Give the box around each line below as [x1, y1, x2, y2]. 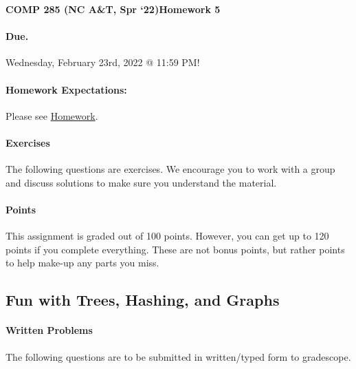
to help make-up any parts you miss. [5, 255, 159, 270]
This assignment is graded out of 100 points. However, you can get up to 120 [5, 229, 329, 243]
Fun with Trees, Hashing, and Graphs [5, 289, 280, 310]
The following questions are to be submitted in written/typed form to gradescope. [5, 349, 351, 363]
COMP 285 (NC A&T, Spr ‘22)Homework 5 [5, 2, 221, 16]
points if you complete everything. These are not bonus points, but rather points [5, 242, 345, 256]
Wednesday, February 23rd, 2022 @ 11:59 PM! [5, 55, 200, 70]
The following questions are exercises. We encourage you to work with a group [5, 162, 335, 176]
